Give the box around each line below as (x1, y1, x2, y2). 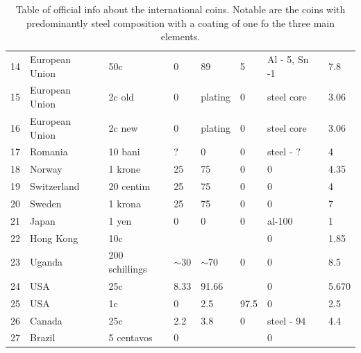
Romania (30, 144, 68, 159)
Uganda (30, 255, 63, 269)
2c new (108, 120, 138, 135)
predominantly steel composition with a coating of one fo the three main (26, 15, 335, 30)
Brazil (30, 330, 56, 345)
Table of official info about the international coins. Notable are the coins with (15, 2, 346, 16)
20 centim (108, 179, 151, 193)
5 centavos (108, 330, 153, 345)
